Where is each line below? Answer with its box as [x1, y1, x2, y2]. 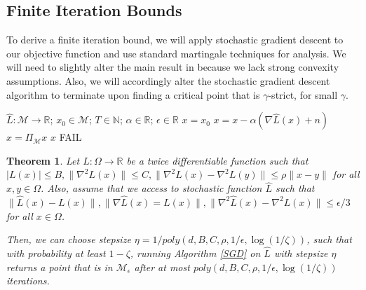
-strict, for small [268, 87, 338, 102]
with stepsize [273, 245, 328, 260]
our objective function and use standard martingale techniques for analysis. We [6, 46, 346, 60]
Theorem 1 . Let [6, 153, 80, 167]
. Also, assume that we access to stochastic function [41, 181, 262, 195]
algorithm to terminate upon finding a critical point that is [6, 87, 260, 102]
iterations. [6, 273, 50, 288]
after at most [134, 259, 190, 274]
